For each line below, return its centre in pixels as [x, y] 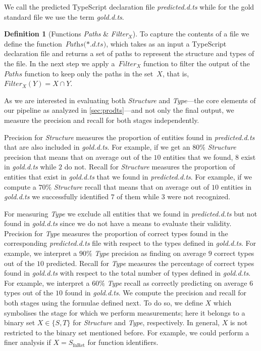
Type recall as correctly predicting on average [177, 282]
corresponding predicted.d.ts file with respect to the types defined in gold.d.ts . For [130, 243]
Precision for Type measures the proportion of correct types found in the [116, 233]
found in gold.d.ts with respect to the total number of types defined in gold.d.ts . [127, 273]
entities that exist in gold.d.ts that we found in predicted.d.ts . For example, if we [128, 176]
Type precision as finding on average [150, 253]
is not [239, 322]
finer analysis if [28, 342]
